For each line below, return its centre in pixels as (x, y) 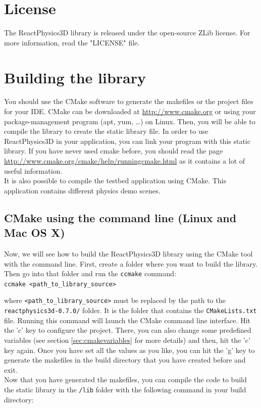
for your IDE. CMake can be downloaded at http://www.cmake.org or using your (130, 111)
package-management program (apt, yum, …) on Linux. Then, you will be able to (130, 121)
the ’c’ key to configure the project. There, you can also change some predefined (128, 330)
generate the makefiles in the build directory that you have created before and (125, 360)
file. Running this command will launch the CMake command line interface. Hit (127, 320)
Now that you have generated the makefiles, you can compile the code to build (125, 379)
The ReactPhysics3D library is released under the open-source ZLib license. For (127, 33)
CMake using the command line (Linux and (120, 217)
